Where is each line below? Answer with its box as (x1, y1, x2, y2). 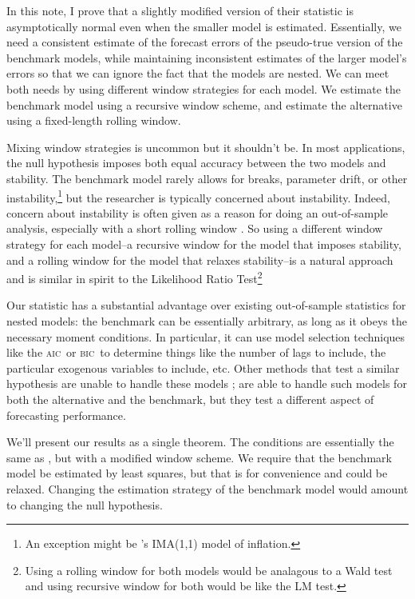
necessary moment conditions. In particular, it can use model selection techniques (6, 328, 405, 345)
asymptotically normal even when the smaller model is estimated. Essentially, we (6, 18, 401, 34)
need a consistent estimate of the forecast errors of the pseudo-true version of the (6, 34, 403, 50)
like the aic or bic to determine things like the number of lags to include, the (6, 344, 386, 361)
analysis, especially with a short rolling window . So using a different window (6, 220, 383, 237)
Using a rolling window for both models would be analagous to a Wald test (25, 561, 393, 578)
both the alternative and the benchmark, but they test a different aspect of (6, 390, 374, 407)
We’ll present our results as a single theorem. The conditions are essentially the (6, 433, 394, 450)
